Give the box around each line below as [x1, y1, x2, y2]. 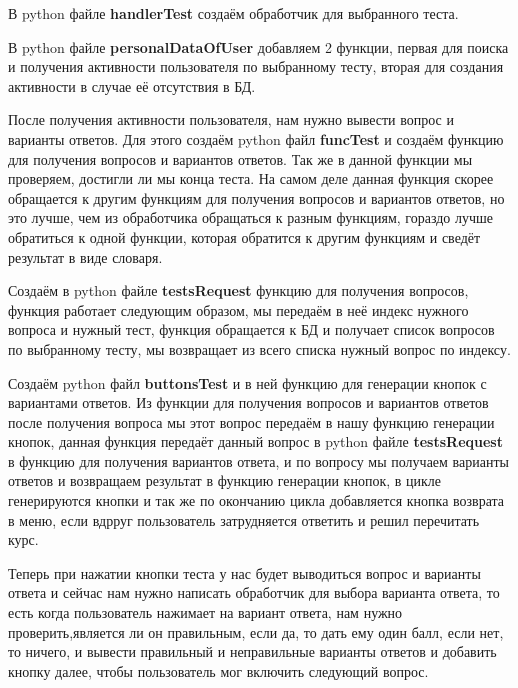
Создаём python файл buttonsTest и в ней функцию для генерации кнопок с [8, 372, 487, 393]
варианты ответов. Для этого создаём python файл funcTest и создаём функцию [8, 128, 504, 149]
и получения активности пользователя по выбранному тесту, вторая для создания [8, 56, 504, 77]
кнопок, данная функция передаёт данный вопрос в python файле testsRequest [8, 431, 503, 452]
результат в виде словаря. [8, 246, 163, 267]
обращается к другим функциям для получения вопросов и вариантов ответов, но [8, 187, 505, 208]
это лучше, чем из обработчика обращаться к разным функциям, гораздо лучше [8, 207, 493, 228]
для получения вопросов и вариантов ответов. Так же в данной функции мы [8, 148, 473, 169]
